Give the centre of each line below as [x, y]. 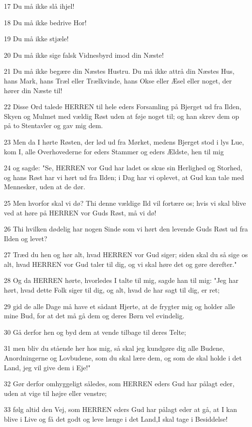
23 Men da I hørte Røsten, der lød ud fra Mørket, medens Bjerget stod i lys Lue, [124, 141]
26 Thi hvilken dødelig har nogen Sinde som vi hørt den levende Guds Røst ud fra [126, 229]
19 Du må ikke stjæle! [36, 39]
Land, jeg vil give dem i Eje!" [47, 367]
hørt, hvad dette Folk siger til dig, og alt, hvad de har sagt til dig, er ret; [112, 290]
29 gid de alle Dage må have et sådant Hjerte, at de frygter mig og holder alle [119, 306]
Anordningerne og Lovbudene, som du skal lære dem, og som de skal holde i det [123, 358]
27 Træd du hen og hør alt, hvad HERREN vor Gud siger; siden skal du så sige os [126, 255]
